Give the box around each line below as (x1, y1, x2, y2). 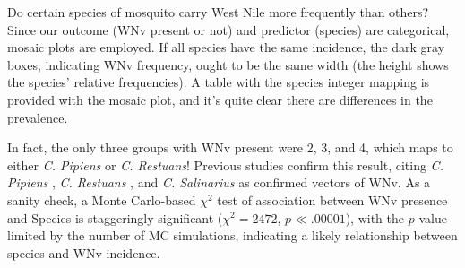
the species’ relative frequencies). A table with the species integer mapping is (7, 73, 430, 91)
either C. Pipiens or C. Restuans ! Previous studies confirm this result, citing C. (7, 155, 443, 174)
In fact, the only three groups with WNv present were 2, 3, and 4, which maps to (7, 138, 453, 157)
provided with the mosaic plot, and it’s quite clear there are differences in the (7, 90, 433, 108)
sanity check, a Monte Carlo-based (7, 190, 196, 209)
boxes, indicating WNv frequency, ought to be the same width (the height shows (7, 55, 449, 73)
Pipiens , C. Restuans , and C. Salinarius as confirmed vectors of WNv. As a (7, 173, 431, 192)
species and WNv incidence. (7, 243, 160, 262)
